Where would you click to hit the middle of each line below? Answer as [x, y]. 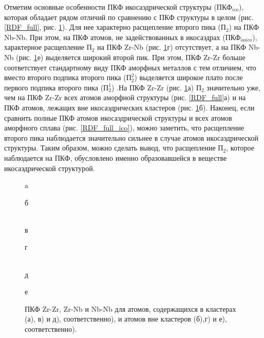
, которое [240, 148]
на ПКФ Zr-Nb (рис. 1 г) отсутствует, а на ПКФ [172, 47]
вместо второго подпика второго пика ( [65, 77]
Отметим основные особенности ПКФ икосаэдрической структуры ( [110, 7]
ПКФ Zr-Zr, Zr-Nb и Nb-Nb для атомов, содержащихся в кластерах [130, 308]
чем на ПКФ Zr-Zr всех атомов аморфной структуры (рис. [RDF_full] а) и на [125, 97]
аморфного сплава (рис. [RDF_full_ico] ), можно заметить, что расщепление [124, 128]
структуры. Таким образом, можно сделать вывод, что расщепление [110, 148]
